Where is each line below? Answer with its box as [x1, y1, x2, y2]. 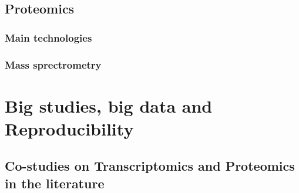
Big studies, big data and [5, 93, 213, 117]
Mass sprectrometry [5, 57, 102, 72]
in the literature [5, 174, 105, 192]
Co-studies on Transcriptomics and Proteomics [5, 157, 295, 175]
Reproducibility [5, 116, 134, 140]
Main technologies [5, 30, 92, 45]
